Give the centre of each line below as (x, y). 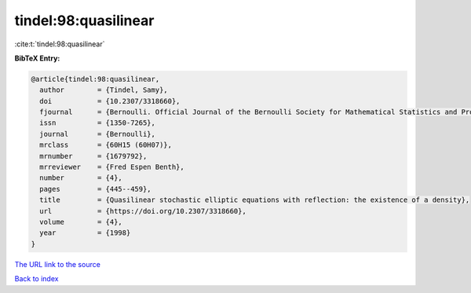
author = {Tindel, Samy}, (104, 90)
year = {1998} (85, 233)
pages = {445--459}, (96, 189)
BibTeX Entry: (37, 58)
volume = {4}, (81, 222)
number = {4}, (81, 178)
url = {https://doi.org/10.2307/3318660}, (143, 211)
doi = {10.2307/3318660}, (110, 101)
